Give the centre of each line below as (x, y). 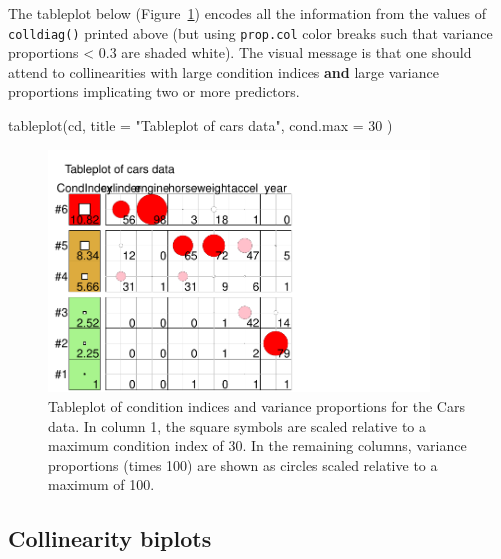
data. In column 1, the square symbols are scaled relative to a (237, 425)
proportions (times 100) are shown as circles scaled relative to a (243, 464)
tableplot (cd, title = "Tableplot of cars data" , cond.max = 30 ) (200, 125)
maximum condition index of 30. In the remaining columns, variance (257, 445)
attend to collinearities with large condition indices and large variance (223, 71)
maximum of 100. (101, 484)
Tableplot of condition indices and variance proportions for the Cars (256, 406)
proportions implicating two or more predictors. (154, 91)
